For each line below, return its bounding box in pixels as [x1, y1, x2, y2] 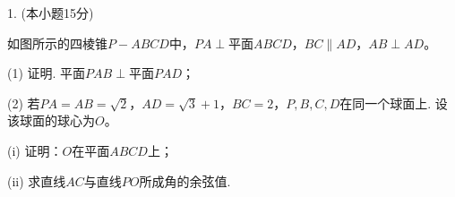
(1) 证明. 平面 [7, 64, 86, 82]
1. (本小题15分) [7, 4, 94, 21]
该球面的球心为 [7, 111, 95, 130]
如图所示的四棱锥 [7, 33, 107, 52]
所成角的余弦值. [139, 171, 231, 190]
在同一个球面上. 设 [339, 93, 448, 112]
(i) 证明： [7, 141, 63, 159]
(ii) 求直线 [7, 171, 66, 190]
